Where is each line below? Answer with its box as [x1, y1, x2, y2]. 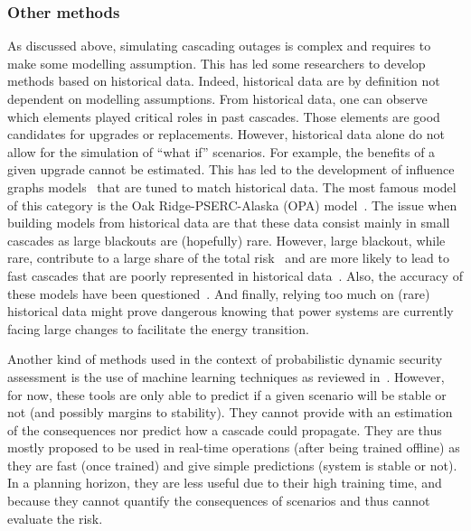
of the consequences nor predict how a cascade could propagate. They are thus [7, 420, 442, 439]
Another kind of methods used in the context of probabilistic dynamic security [7, 349, 443, 368]
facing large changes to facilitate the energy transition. [7, 319, 309, 338]
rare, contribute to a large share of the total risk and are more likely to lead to [7, 248, 449, 267]
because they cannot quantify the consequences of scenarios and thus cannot [7, 491, 430, 510]
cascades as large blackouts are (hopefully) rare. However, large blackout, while [7, 230, 446, 249]
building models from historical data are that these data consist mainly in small [7, 213, 450, 232]
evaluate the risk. [7, 508, 103, 527]
